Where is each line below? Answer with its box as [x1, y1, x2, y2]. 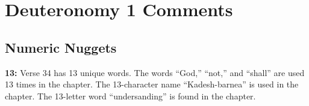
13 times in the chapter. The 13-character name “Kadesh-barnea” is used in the [5, 78, 299, 90]
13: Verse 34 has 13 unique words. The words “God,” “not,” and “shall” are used [5, 66, 305, 78]
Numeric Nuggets [5, 38, 117, 56]
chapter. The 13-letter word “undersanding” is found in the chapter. [5, 89, 256, 102]
